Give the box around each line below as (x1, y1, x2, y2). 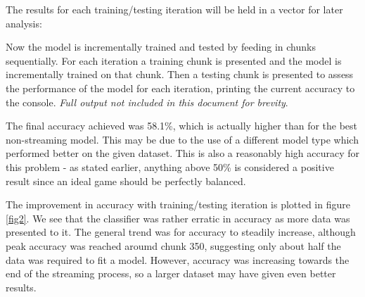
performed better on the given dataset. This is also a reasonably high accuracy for (6, 146, 360, 160)
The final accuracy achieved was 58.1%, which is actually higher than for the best (6, 118, 358, 133)
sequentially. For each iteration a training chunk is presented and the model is (6, 53, 342, 68)
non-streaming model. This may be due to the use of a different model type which (6, 132, 359, 146)
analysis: (6, 15, 42, 30)
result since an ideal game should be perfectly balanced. (6, 173, 246, 188)
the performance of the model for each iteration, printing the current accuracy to (6, 80, 355, 95)
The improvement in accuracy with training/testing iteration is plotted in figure (6, 197, 350, 212)
